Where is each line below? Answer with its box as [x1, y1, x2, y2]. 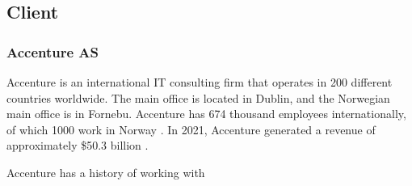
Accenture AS [6, 41, 99, 61]
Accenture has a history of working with [6, 163, 205, 180]
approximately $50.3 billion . [6, 137, 149, 154]
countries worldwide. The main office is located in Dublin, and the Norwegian [6, 89, 390, 106]
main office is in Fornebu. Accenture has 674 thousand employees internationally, [6, 105, 406, 122]
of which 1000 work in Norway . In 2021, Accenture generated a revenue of [6, 120, 376, 137]
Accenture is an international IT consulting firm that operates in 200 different [6, 74, 393, 90]
